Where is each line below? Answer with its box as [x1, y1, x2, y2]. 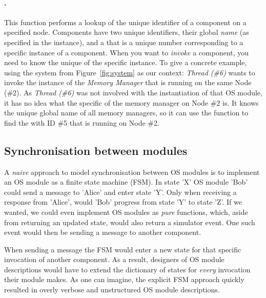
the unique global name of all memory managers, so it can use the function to [4, 107, 249, 118]
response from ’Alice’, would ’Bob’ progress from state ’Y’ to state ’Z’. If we [4, 196, 242, 207]
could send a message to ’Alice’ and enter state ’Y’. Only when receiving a [4, 186, 237, 197]
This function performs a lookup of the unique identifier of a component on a [4, 16, 247, 27]
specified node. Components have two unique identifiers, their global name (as [4, 27, 249, 37]
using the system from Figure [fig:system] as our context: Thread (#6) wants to [4, 67, 255, 77]
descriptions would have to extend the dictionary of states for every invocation [4, 264, 251, 274]
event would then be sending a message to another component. [4, 227, 201, 237]
